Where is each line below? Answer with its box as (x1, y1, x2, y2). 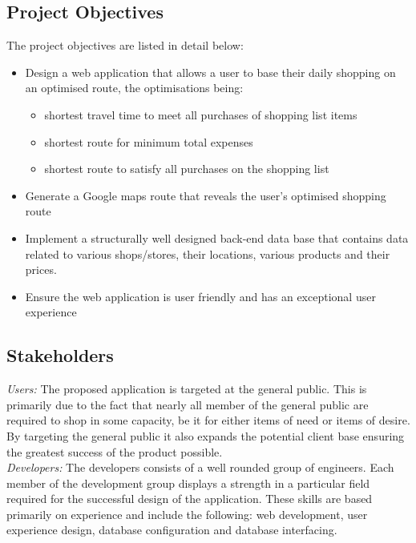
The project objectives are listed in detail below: (6, 37, 244, 54)
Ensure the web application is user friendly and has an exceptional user (25, 288, 376, 304)
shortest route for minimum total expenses (44, 133, 253, 150)
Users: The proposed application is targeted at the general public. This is (6, 380, 367, 397)
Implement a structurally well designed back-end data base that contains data (25, 229, 409, 246)
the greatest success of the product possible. (6, 443, 223, 460)
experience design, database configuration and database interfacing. (6, 521, 337, 538)
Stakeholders (6, 343, 114, 368)
